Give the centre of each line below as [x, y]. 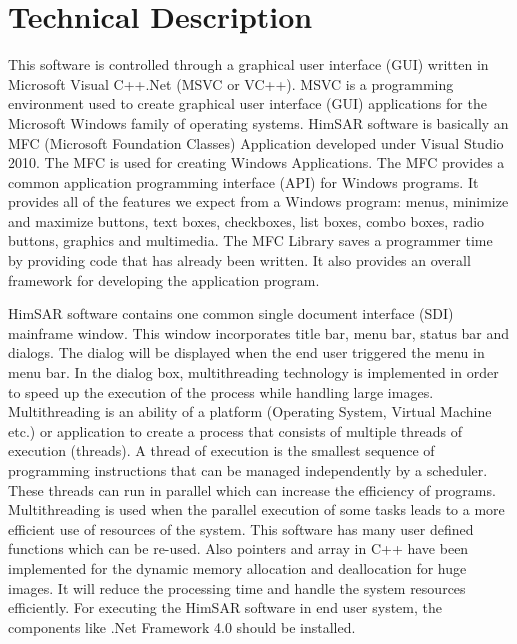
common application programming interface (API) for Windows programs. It [243, 181]
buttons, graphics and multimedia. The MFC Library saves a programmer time [250, 240]
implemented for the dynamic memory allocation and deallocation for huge [237, 567]
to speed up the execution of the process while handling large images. [221, 391]
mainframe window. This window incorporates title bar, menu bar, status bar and [259, 332]
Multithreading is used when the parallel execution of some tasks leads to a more [256, 509]
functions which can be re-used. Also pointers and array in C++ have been [238, 548]
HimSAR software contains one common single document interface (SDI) [231, 313]
